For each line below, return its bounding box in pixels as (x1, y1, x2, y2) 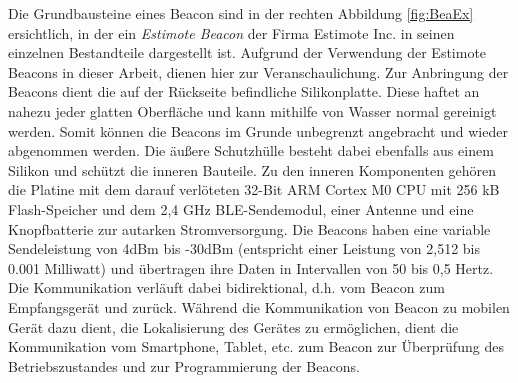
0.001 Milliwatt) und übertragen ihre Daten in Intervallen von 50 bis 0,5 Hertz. (8, 257, 494, 278)
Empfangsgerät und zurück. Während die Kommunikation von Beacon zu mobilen (8, 296, 510, 317)
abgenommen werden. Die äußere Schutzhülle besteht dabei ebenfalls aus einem (8, 140, 494, 161)
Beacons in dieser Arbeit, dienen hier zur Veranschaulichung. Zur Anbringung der (8, 61, 509, 82)
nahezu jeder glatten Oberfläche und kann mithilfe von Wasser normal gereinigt (8, 100, 497, 121)
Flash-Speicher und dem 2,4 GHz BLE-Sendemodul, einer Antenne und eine (8, 198, 474, 219)
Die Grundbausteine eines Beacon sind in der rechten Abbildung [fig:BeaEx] (8, 3, 474, 23)
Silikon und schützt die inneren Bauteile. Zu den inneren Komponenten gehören (8, 159, 497, 180)
